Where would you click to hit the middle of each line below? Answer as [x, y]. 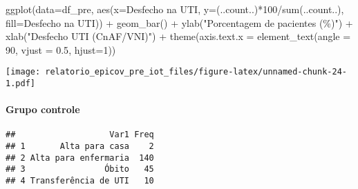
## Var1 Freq [80, 135]
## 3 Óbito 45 [80, 169]
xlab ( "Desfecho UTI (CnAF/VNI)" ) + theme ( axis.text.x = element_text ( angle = [178, 36]
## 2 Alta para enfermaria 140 [80, 158]
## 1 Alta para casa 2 [80, 147]
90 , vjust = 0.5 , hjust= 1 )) [61, 49]
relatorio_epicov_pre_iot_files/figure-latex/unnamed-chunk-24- [196, 72]
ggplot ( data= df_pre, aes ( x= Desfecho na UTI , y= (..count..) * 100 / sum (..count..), [175, 9]
